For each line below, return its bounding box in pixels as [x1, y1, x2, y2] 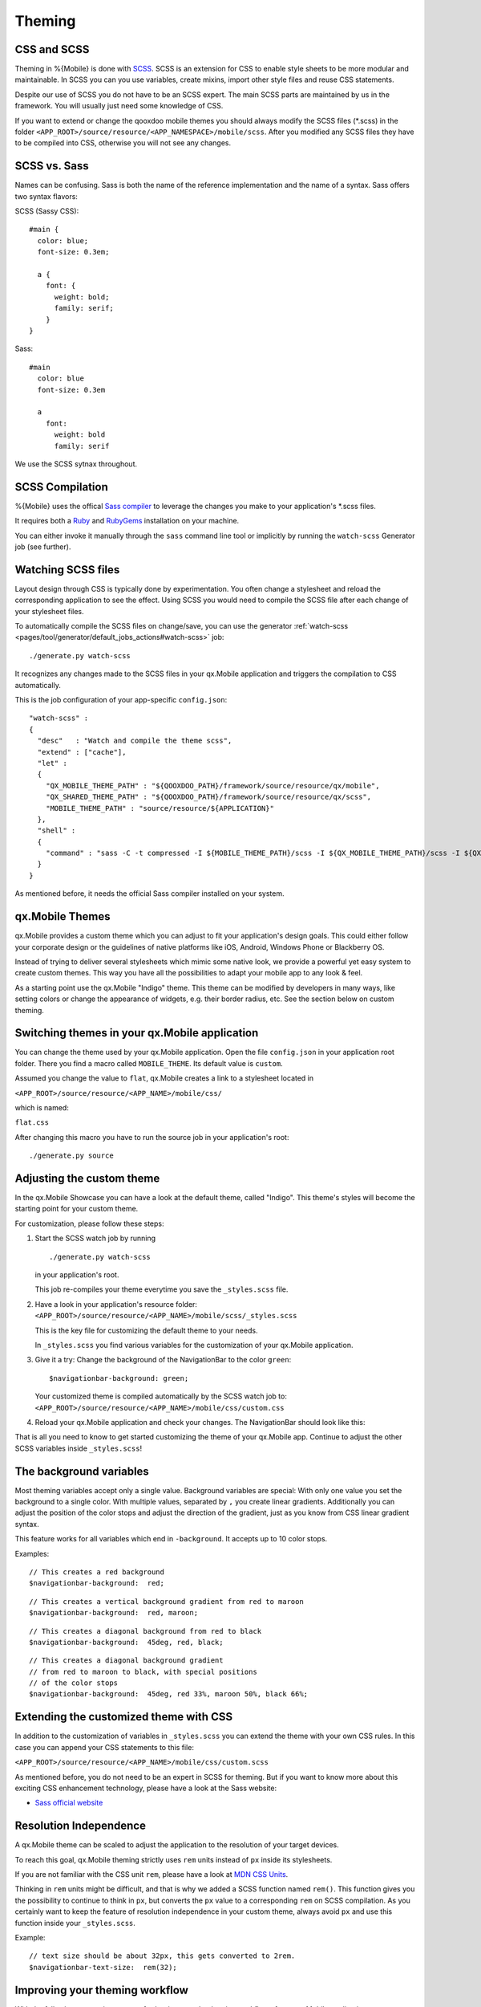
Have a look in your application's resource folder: [34, 1299, 198, 1309]
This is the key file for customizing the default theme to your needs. [34, 1325, 258, 1335]
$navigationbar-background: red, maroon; [29, 1608, 199, 1618]
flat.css [14, 1118, 50, 1127]
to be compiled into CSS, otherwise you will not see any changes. [14, 138, 232, 148]
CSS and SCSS [14, 43, 90, 56]
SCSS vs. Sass [14, 159, 89, 173]
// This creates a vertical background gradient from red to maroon [29, 1597, 304, 1606]
